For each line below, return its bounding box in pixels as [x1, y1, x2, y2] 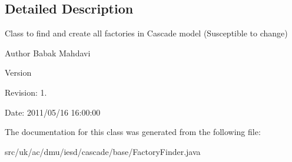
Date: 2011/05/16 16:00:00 [5, 106, 101, 118]
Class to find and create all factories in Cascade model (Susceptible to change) [5, 27, 288, 39]
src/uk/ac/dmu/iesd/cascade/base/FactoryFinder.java [5, 145, 201, 157]
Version [5, 66, 32, 79]
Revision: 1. [5, 86, 47, 98]
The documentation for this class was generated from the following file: [5, 126, 261, 138]
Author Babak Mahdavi [5, 46, 91, 59]
